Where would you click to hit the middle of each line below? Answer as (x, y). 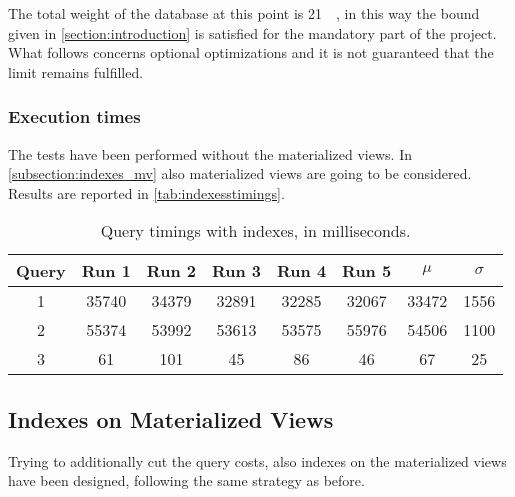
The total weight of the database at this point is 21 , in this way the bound (244, 13)
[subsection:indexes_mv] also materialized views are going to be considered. (240, 173)
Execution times (74, 116)
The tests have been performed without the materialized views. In (210, 153)
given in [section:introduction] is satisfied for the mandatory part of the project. (252, 32)
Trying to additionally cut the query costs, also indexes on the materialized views (257, 460)
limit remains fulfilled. (76, 71)
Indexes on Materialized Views (171, 418)
